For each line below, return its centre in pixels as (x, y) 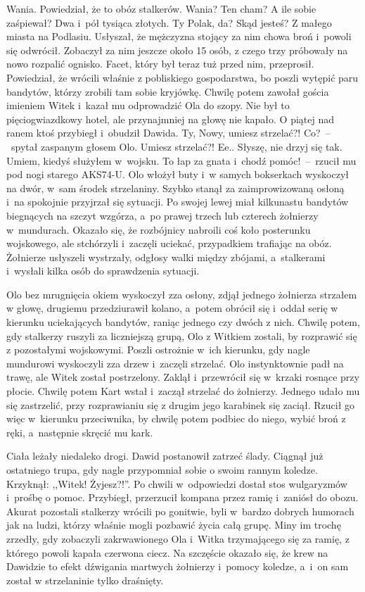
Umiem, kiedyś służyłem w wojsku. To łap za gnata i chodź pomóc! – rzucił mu (181, 160)
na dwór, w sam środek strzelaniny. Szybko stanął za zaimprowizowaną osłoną (175, 188)
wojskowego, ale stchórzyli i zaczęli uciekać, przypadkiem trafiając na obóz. (169, 243)
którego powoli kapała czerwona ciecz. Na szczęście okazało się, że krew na (167, 552)
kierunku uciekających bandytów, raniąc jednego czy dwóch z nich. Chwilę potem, (183, 322)
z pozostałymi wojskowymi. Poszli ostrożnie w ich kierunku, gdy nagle (158, 349)
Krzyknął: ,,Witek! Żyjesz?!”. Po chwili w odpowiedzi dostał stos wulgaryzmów (177, 483)
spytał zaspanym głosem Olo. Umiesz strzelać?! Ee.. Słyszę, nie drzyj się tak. (177, 146)
